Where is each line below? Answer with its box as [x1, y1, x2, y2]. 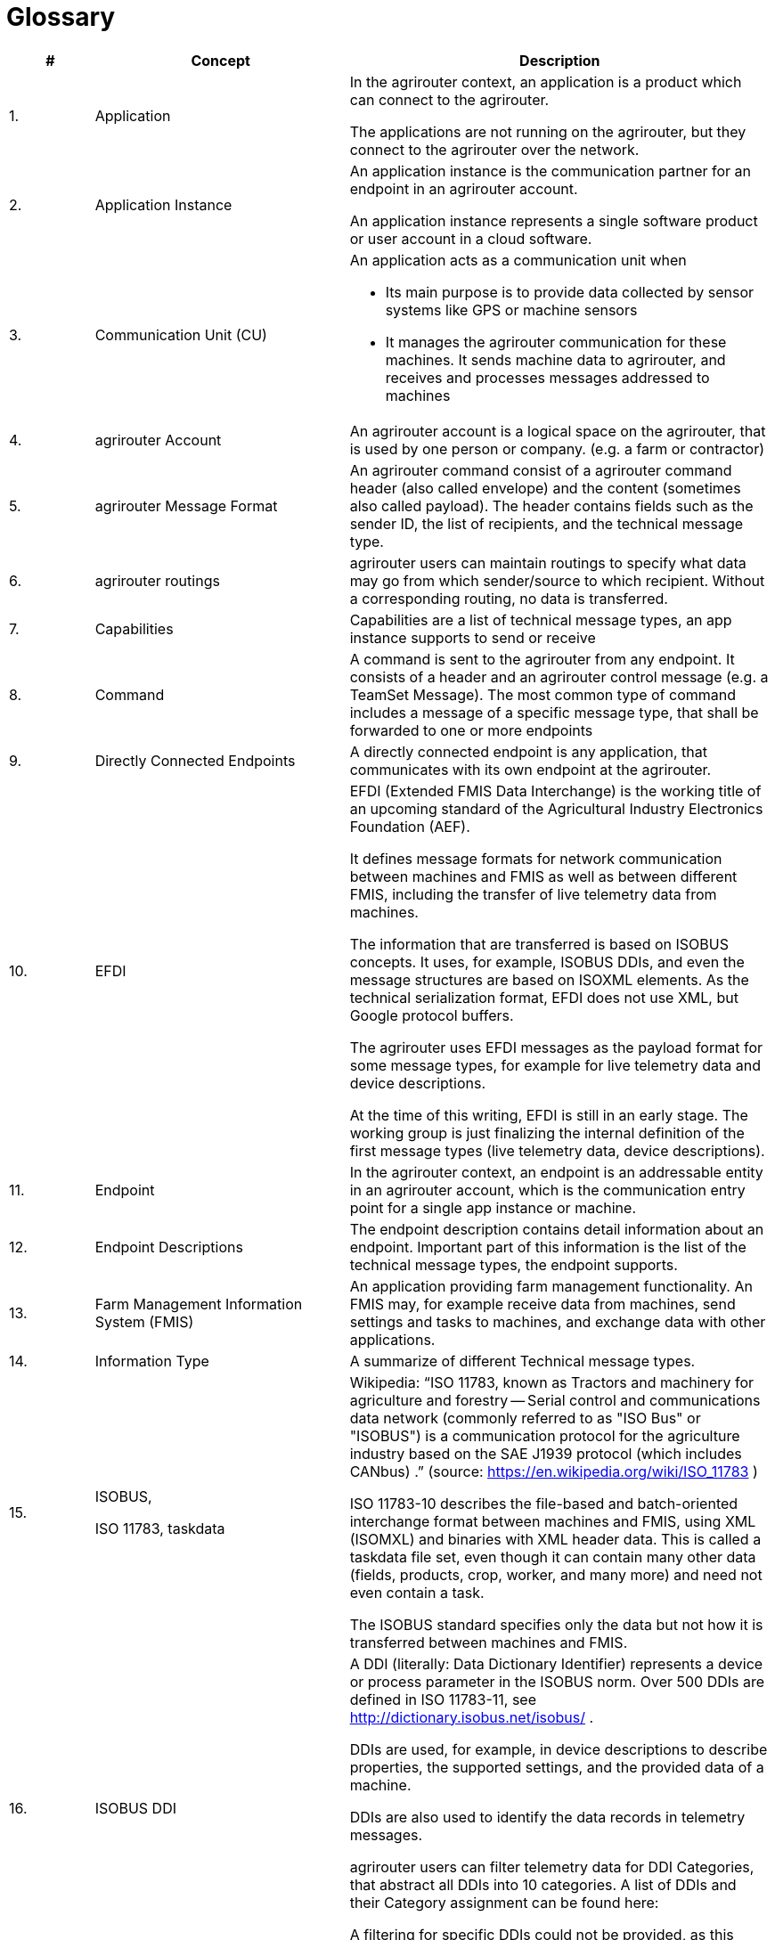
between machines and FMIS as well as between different [349, 867, 738, 885]
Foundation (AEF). [349, 817, 470, 836]
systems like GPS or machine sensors [385, 300, 638, 319]
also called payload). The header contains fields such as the [349, 496, 754, 515]
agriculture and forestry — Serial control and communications [349, 1390, 761, 1409]
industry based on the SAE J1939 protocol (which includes [349, 1444, 742, 1463]
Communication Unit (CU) [94, 325, 267, 344]
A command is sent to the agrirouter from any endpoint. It [349, 649, 735, 668]
